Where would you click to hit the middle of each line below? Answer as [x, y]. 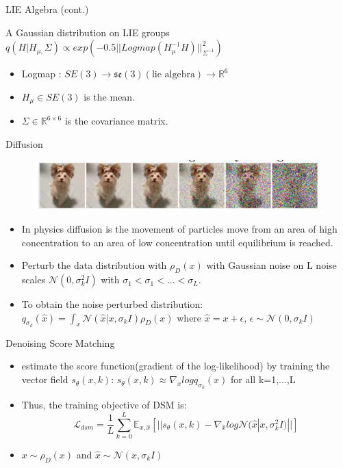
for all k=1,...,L [263, 379]
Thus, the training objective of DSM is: [104, 405]
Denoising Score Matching [60, 342]
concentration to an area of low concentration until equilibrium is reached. [177, 242]
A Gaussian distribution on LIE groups [88, 32]
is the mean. [110, 96]
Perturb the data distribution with [94, 265]
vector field [45, 379]
